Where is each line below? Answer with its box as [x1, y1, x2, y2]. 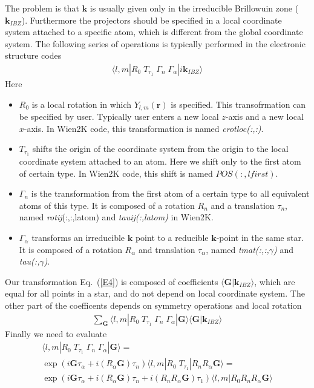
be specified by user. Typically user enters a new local [19, 110, 219, 123]
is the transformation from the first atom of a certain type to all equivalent [31, 187, 310, 200]
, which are [254, 275, 295, 288]
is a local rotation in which [31, 97, 132, 110]
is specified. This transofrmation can [171, 97, 306, 110]
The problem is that [5, 2, 80, 14]
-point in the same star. [216, 231, 304, 244]
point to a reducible [135, 231, 209, 244]
